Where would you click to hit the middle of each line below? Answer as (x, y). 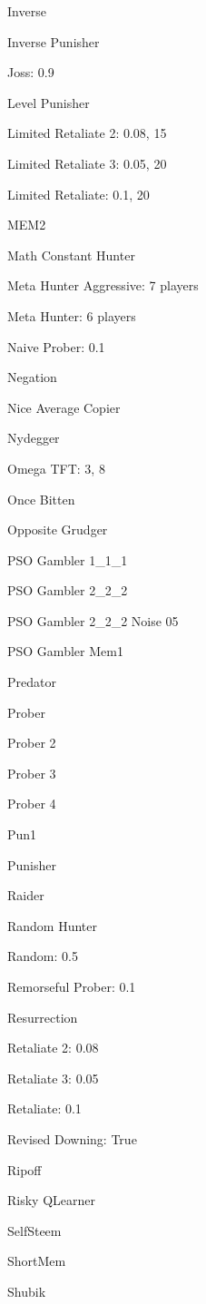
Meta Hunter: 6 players (72, 315)
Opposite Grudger (58, 529)
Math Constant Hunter (71, 255)
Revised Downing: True (72, 1138)
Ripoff (25, 1169)
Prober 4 (32, 804)
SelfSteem (34, 1230)
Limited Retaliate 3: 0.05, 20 (87, 163)
